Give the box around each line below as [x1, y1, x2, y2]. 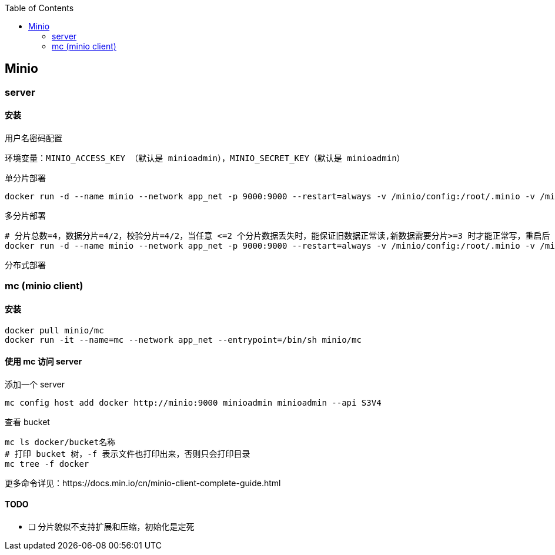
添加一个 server [5, 379, 65, 389]
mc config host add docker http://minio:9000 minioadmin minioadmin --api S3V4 [5, 397, 382, 407]
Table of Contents [5, 3, 74, 13]
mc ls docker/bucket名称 [5, 437, 116, 447]
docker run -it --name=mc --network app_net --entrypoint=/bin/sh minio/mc [5, 335, 362, 345]
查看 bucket [5, 416, 50, 427]
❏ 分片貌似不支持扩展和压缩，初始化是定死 [28, 521, 195, 532]
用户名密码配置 [5, 133, 62, 143]
